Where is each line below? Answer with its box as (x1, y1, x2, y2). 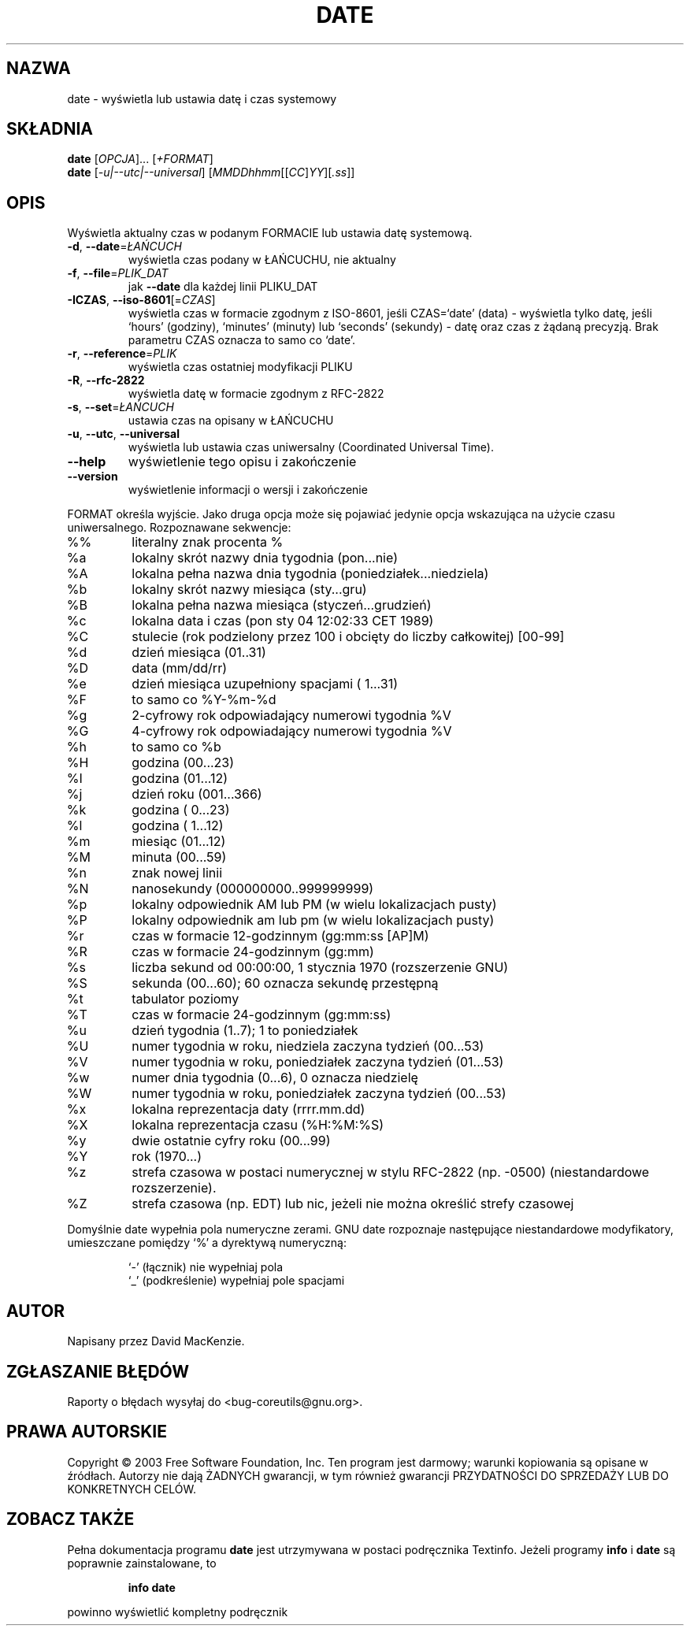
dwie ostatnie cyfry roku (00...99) (132, 1133, 331, 1149)
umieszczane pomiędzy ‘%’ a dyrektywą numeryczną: (67, 1236, 347, 1250)
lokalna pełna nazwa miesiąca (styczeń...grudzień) (132, 597, 432, 614)
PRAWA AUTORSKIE (6, 1422, 167, 1442)
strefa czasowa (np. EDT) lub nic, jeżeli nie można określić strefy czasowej (132, 1196, 574, 1212)
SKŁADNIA (6, 119, 93, 139)
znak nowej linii (132, 865, 223, 881)
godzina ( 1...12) (132, 818, 224, 834)
